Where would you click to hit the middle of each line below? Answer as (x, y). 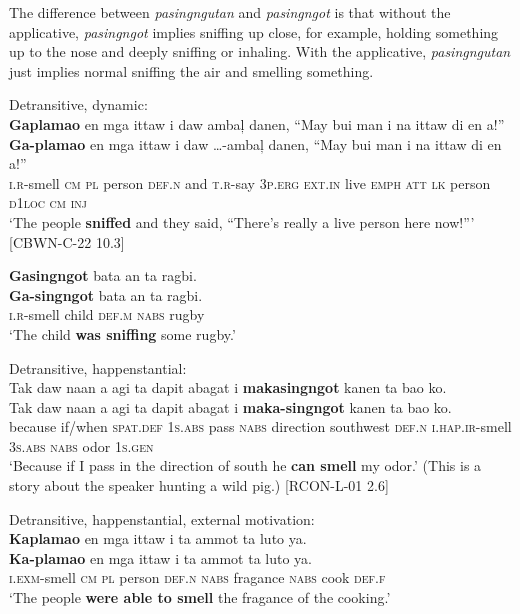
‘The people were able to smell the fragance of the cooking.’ (200, 597)
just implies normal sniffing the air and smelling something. (191, 70)
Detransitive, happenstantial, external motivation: (162, 518)
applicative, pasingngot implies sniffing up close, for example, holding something (254, 31)
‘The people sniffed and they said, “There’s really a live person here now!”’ (242, 221)
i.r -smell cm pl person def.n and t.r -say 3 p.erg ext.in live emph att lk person (250, 182)
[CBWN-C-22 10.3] (67, 241)
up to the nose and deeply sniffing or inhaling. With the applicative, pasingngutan (260, 51)
